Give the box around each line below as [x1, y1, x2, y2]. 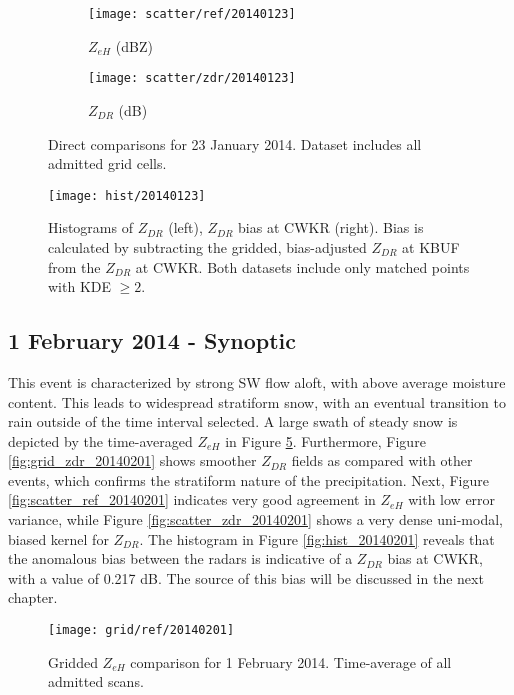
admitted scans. [48, 671, 144, 692]
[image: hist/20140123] [48, 188, 206, 203]
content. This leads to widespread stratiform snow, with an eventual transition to [8, 391, 507, 412]
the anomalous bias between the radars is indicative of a [8, 548, 353, 569]
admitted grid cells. [48, 153, 167, 174]
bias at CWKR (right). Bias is [238, 217, 424, 238]
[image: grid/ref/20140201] [48, 623, 235, 638]
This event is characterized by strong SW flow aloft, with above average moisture [8, 371, 506, 392]
